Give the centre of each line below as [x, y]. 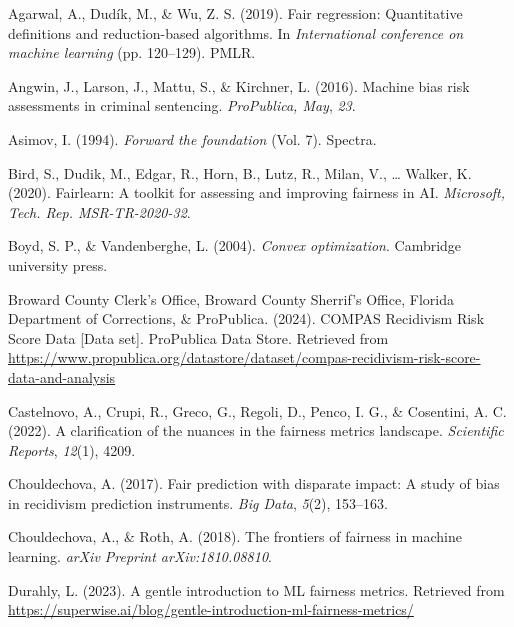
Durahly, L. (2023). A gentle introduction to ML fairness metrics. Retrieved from [256, 589]
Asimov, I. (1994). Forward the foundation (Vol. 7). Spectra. [192, 138]
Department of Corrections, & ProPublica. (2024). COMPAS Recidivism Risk [246, 318]
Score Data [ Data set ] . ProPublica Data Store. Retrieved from [198, 337]
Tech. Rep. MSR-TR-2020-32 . [99, 211]
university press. [58, 264]
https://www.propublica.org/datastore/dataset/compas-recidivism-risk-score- [244, 357]
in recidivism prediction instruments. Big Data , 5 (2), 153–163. [198, 502]
